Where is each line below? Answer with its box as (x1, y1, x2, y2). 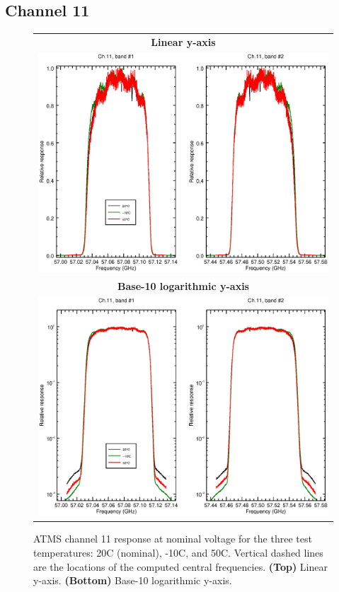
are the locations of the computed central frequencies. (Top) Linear (33, 559, 328, 574)
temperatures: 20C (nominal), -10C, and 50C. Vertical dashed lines (33, 545, 323, 559)
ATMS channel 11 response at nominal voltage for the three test (33, 531, 312, 546)
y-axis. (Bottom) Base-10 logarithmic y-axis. (33, 573, 232, 588)
